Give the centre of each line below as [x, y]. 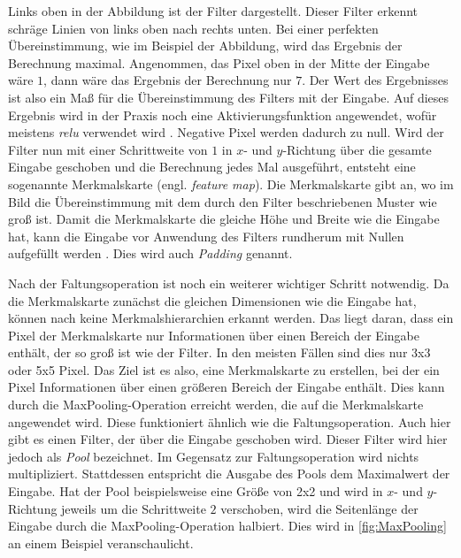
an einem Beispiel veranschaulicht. [101, 543]
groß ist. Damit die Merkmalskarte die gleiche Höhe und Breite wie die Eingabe [224, 219]
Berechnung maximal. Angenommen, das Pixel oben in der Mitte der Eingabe [219, 62]
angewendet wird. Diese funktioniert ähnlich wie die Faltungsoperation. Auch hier [230, 421]
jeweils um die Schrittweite [134, 508]
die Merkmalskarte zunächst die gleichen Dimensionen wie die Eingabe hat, [212, 300]
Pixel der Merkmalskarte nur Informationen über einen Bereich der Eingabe [214, 335]
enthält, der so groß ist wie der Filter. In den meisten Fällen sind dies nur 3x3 [219, 352]
